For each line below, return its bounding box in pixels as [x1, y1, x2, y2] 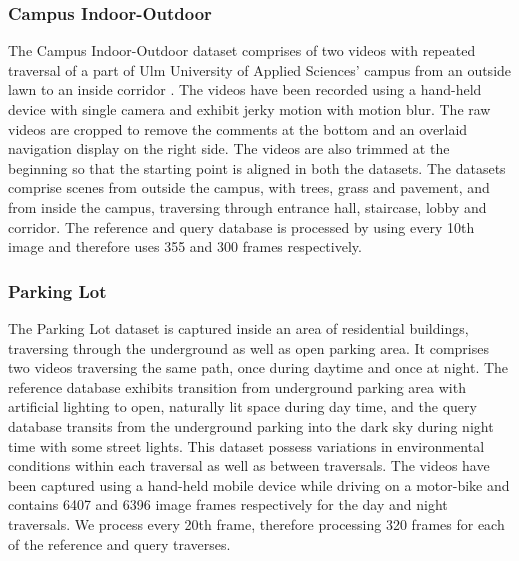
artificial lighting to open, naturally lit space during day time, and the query [8, 396, 477, 417]
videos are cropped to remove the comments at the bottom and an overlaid [8, 118, 468, 139]
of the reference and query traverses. [8, 533, 231, 554]
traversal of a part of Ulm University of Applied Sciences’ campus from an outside [8, 59, 512, 80]
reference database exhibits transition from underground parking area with [8, 376, 466, 397]
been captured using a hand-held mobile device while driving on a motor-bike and [8, 474, 510, 495]
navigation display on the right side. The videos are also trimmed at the [8, 138, 450, 159]
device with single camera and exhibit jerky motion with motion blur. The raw [8, 99, 491, 119]
